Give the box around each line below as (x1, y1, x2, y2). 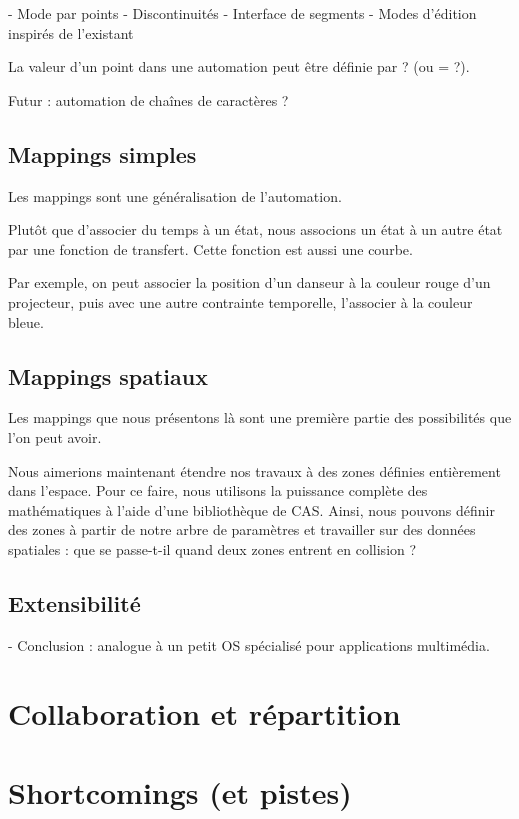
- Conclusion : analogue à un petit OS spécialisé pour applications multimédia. (8, 634, 490, 655)
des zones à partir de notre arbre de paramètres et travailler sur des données (8, 519, 476, 540)
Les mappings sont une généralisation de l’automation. (8, 185, 342, 206)
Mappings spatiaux (8, 360, 208, 391)
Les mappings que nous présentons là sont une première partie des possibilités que (8, 407, 512, 428)
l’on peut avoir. (8, 426, 102, 447)
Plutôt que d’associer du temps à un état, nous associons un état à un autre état (8, 219, 503, 240)
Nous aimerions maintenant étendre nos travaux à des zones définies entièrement (8, 460, 501, 481)
